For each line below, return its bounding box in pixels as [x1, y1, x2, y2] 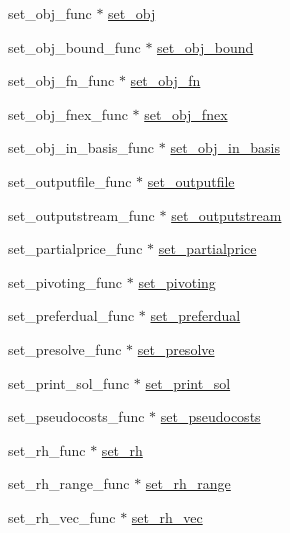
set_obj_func [8, 3, 92, 23]
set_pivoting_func [8, 271, 123, 292]
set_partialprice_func [8, 238, 143, 259]
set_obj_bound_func [8, 36, 141, 57]
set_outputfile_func [8, 170, 132, 191]
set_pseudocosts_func [8, 406, 145, 427]
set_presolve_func [8, 338, 122, 359]
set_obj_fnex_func [8, 103, 128, 124]
